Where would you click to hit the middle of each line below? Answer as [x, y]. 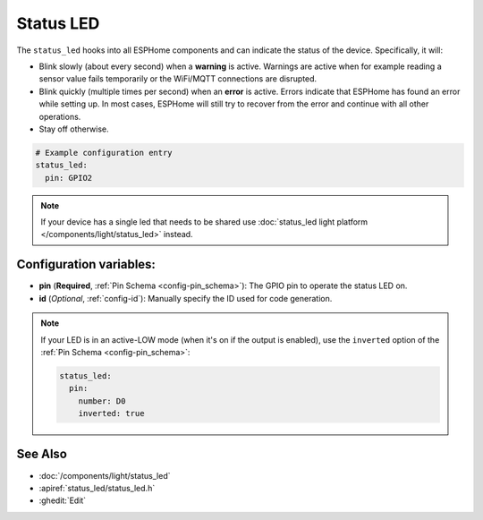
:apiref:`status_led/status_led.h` [97, 488]
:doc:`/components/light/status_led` [105, 475]
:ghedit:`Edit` [63, 500]
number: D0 [102, 401]
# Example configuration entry [104, 153]
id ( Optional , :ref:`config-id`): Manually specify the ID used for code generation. [186, 298]
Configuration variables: [86, 264]
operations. [60, 116]
